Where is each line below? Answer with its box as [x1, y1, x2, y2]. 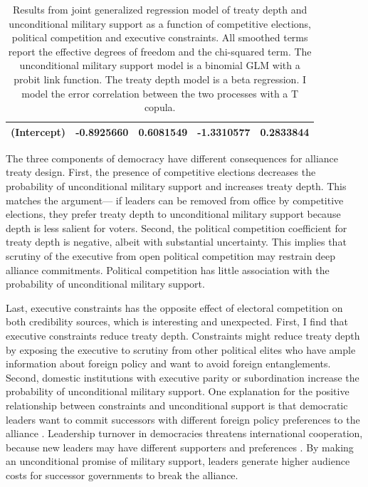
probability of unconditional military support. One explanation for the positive [6, 384, 349, 399]
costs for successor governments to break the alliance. [6, 467, 238, 482]
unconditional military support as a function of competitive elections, [9, 16, 311, 31]
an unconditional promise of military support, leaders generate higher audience [6, 454, 350, 468]
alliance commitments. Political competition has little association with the [6, 262, 330, 277]
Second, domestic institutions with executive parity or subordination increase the [6, 370, 359, 384]
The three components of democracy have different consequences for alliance [6, 150, 338, 165]
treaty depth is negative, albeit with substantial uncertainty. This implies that [6, 234, 347, 249]
